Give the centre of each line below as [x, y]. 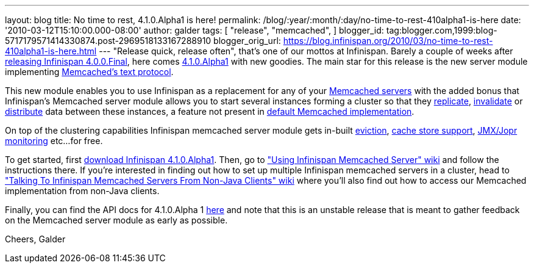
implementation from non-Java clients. [82, 191]
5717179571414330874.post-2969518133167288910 [108, 41]
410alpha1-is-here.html [51, 51]
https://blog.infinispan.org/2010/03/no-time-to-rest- [388, 41]
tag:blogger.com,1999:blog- [442, 30]
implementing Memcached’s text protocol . [89, 72]
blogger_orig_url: [247, 41]
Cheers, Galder [35, 239]
